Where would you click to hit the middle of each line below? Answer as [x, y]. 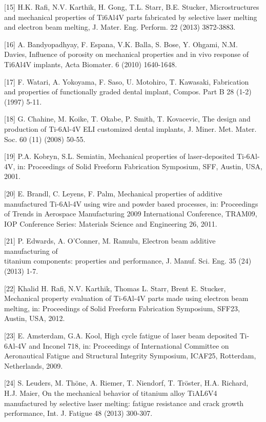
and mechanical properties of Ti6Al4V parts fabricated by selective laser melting [131, 17]
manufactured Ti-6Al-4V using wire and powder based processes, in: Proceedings [131, 203]
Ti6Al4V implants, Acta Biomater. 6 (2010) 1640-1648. [91, 64]
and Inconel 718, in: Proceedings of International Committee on [129, 345]
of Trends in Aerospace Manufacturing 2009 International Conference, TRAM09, [131, 214]
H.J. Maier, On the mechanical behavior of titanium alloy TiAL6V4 [111, 393]
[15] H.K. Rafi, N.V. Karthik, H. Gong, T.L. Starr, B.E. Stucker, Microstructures [132, 7]
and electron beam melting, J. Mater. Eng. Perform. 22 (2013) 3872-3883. [120, 27]
